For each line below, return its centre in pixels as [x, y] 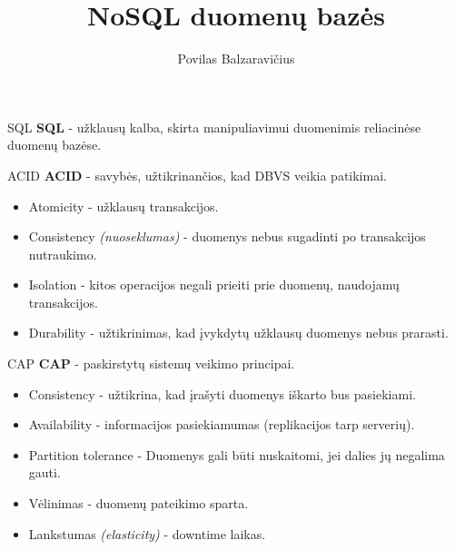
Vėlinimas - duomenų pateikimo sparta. [138, 503]
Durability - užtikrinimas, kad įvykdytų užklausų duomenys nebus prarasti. [238, 333]
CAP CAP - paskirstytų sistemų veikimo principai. [151, 363]
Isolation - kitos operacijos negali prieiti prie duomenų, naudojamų [214, 285]
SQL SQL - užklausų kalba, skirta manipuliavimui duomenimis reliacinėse [214, 127]
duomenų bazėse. [54, 145]
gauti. [45, 472]
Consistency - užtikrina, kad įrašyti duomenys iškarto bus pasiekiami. [222, 393]
